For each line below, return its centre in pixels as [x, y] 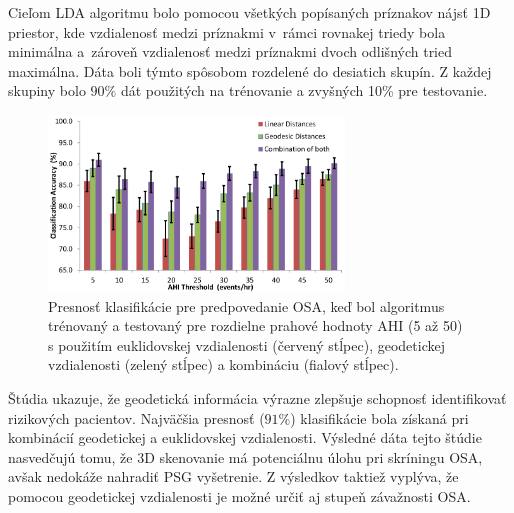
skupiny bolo [47, 90]
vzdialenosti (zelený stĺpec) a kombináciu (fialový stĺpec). [223, 364]
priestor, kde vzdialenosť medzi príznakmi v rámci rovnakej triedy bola [227, 31]
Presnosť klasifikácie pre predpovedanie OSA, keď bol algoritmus [246, 305]
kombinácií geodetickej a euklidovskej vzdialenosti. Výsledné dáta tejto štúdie [245, 437]
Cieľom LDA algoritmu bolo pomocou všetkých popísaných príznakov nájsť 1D [249, 12]
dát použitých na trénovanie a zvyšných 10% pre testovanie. [304, 90]
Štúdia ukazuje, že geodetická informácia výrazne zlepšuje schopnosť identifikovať [257, 397]
